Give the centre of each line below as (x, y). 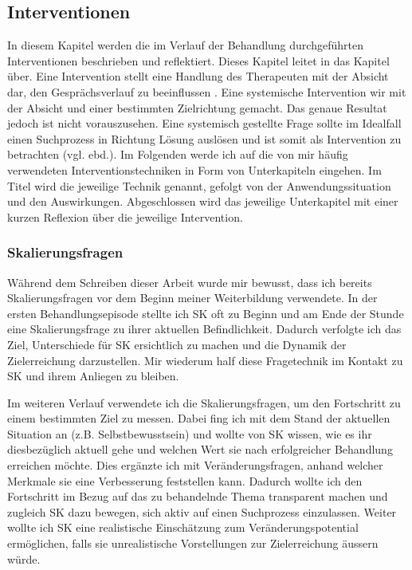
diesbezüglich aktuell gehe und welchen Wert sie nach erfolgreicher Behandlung (200, 449)
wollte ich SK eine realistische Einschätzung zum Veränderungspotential (183, 527)
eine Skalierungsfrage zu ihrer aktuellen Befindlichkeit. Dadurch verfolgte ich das (204, 329)
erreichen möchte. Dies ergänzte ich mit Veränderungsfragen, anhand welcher (195, 465)
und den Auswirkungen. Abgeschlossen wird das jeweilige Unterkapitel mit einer (203, 201)
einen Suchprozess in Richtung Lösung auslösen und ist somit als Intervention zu (204, 138)
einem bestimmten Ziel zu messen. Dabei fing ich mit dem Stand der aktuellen (199, 418)
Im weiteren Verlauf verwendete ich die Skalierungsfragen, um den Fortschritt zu (204, 402)
